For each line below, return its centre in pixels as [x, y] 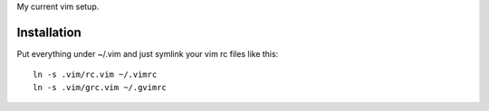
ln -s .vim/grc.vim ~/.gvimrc [100, 87]
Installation [49, 32]
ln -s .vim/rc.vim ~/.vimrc [95, 75]
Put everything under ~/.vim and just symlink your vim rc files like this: [148, 53]
